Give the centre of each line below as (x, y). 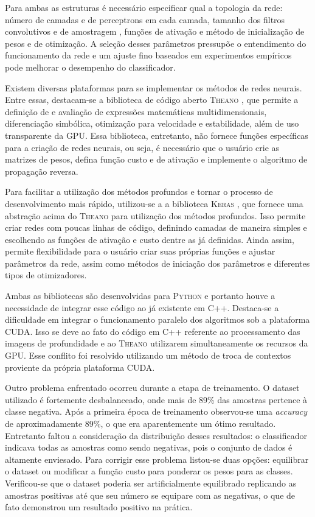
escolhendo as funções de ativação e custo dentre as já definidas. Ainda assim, (150, 239)
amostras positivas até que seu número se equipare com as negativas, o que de (150, 495)
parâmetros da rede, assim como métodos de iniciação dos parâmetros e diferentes (157, 263)
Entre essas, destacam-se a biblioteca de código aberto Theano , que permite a (152, 100)
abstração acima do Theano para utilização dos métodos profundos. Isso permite (155, 215)
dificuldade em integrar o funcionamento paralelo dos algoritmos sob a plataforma (157, 319)
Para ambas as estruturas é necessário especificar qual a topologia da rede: (144, 7)
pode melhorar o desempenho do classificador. (90, 67)
